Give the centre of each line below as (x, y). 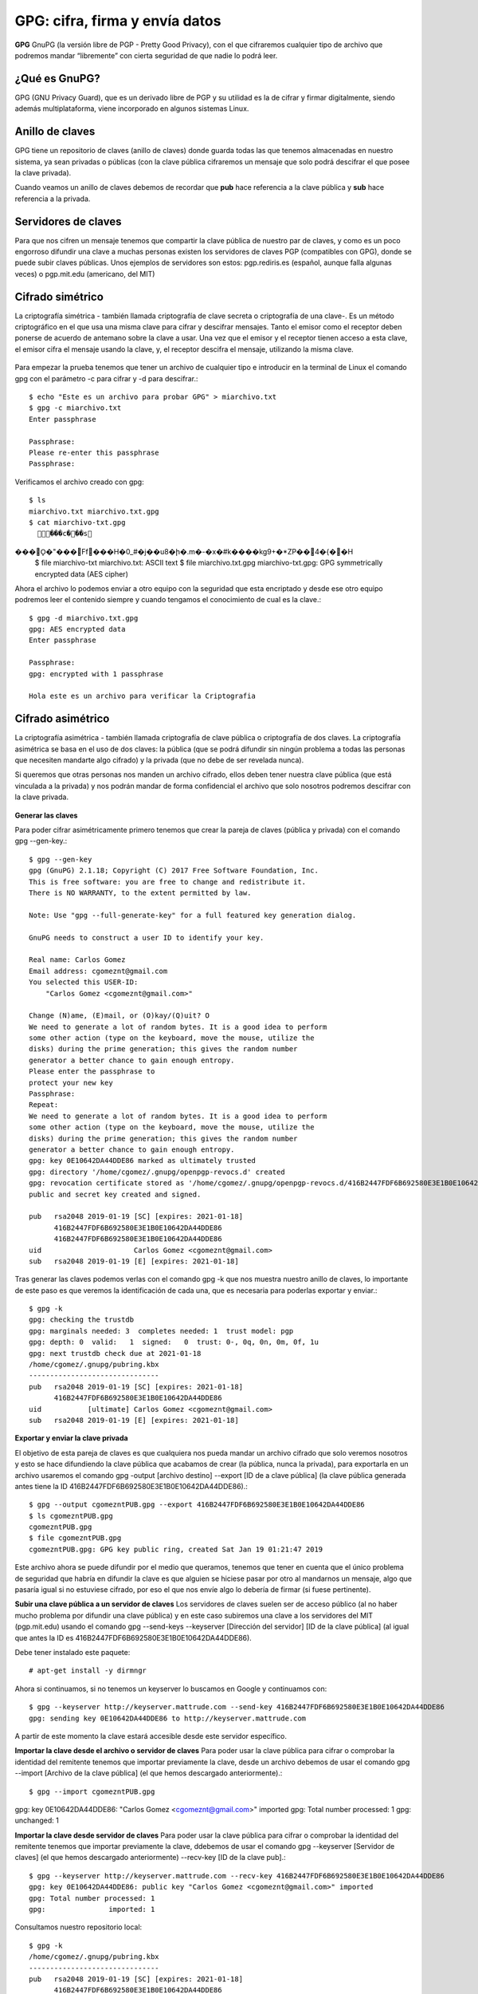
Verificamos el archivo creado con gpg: (79, 482)
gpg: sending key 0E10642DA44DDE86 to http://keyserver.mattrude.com (168, 1718)
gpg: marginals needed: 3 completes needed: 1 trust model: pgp (161, 1331)
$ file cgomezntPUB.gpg (75, 1538)
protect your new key (71, 1082)
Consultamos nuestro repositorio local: (78, 1927)
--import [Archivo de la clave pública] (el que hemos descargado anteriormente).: (149, 1773)
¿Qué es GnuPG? (57, 79)
